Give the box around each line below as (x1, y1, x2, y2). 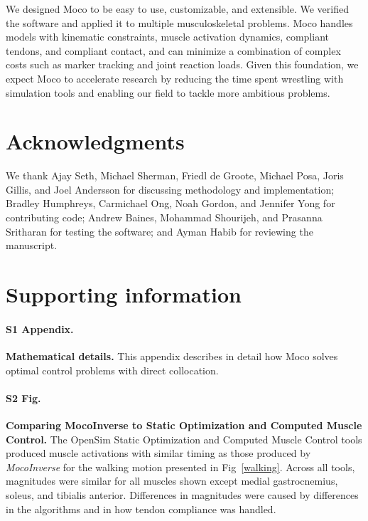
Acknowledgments (6, 127, 185, 156)
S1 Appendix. (6, 321, 74, 336)
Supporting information (6, 280, 242, 309)
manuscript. (6, 238, 58, 253)
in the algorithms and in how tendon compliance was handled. (6, 501, 276, 516)
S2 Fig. (6, 390, 41, 405)
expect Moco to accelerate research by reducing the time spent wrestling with (6, 70, 344, 85)
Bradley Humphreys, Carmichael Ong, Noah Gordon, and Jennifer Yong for (6, 196, 335, 211)
